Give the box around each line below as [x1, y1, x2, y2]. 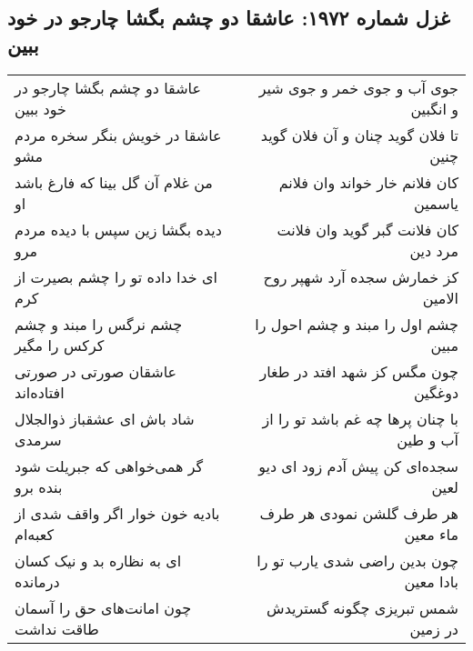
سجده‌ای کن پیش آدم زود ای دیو [258, 455, 458, 476]
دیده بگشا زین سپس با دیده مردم [15, 218, 222, 240]
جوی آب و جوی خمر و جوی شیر [258, 76, 458, 98]
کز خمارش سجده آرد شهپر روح [263, 265, 458, 287]
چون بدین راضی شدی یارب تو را [257, 549, 458, 571]
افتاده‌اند [15, 381, 65, 403]
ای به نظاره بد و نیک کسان [15, 549, 182, 571]
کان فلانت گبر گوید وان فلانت [277, 218, 458, 240]
